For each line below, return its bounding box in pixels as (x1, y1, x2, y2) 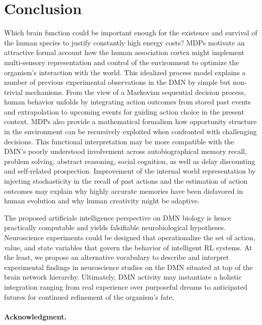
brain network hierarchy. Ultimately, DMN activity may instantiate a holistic (4, 272, 242, 282)
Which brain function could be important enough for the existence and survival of (4, 27, 257, 38)
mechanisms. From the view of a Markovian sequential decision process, (25, 86, 246, 97)
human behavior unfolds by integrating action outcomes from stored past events (4, 96, 251, 107)
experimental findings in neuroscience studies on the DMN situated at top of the (4, 261, 253, 272)
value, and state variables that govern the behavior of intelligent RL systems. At (4, 242, 252, 252)
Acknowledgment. (4, 311, 67, 321)
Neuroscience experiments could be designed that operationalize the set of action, (4, 232, 255, 242)
